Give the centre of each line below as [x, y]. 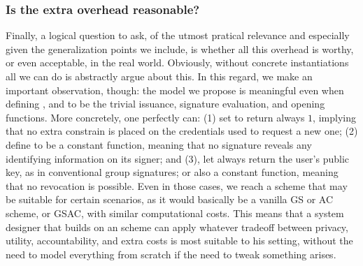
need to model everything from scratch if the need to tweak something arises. [171, 254]
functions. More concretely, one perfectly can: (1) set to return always [155, 117]
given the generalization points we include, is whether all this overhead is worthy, [180, 49]
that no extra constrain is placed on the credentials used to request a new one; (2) [182, 131]
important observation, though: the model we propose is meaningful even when [175, 90]
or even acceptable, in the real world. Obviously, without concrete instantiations [177, 62]
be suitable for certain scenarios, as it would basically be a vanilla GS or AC [170, 199]
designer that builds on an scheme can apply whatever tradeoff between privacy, [177, 227]
